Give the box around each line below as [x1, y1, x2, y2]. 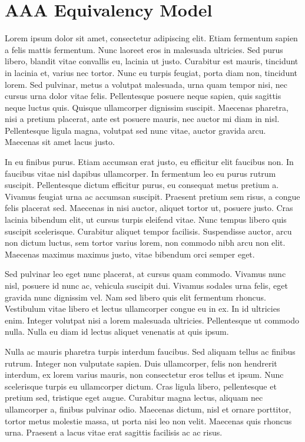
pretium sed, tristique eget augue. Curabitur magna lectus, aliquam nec [5, 391, 263, 404]
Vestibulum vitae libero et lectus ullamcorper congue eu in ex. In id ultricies [5, 302, 280, 315]
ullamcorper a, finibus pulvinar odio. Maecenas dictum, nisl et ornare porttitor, [5, 403, 291, 415]
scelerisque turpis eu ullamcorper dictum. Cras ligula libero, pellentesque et [5, 380, 277, 392]
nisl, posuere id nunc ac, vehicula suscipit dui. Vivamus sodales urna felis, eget [5, 279, 288, 291]
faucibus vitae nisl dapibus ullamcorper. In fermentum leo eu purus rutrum [5, 167, 276, 179]
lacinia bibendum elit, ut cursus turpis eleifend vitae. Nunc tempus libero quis [5, 213, 287, 226]
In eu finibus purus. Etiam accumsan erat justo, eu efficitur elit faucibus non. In [5, 156, 294, 168]
